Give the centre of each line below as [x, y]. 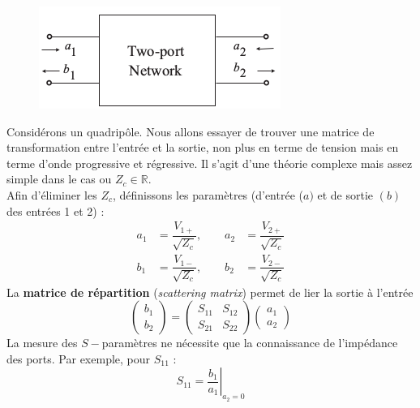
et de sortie [345, 194]
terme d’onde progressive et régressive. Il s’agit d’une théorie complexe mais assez [210, 163]
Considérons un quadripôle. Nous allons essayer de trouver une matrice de [191, 131]
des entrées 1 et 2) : [56, 210]
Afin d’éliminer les [52, 194]
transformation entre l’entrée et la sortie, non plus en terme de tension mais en [203, 147]
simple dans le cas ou [59, 179]
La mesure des [42, 343]
